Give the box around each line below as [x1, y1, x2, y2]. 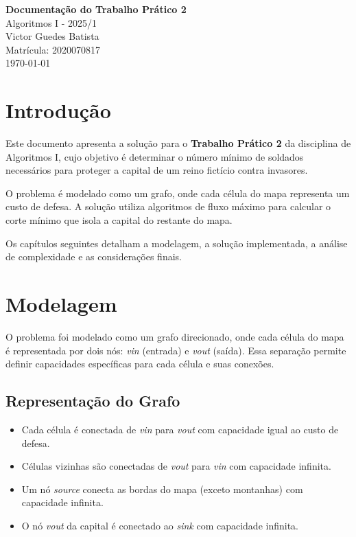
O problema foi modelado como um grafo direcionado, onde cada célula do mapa [5, 329, 344, 343]
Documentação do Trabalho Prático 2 [5, 2, 187, 16]
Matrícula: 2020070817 [5, 42, 101, 56]
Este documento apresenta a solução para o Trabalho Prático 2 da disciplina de [5, 136, 351, 150]
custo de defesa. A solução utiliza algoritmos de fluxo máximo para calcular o [5, 199, 331, 214]
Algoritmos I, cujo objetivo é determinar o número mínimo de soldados [5, 149, 304, 163]
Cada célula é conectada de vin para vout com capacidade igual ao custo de [21, 422, 339, 436]
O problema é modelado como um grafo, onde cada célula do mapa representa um [5, 185, 350, 200]
